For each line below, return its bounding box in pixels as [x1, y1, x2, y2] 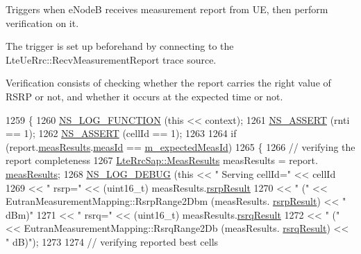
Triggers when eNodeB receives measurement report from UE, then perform [6, 2, 328, 16]
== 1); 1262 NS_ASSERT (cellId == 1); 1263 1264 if [6, 126, 237, 140]
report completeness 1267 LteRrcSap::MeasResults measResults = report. [6, 153, 318, 167]
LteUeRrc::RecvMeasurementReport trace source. [6, 52, 217, 66]
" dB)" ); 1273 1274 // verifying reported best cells [6, 234, 219, 248]
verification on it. [6, 15, 79, 30]
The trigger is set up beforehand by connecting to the [6, 39, 234, 53]
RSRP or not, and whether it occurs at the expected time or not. [6, 89, 283, 103]
